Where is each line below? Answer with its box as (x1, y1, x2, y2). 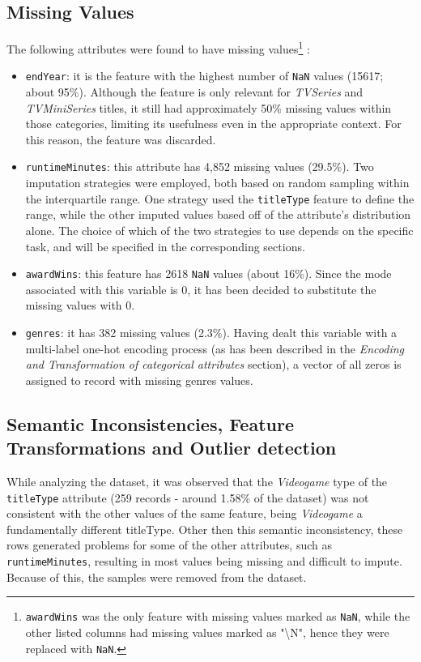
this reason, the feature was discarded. (25, 130, 216, 147)
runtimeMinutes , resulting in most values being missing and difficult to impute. (6, 553, 402, 570)
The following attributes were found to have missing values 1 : (6, 38, 310, 57)
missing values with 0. (25, 297, 135, 314)
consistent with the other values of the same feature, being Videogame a (6, 505, 363, 522)
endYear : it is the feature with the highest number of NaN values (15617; (25, 67, 384, 84)
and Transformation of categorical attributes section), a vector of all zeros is (25, 356, 402, 373)
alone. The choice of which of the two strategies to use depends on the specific (25, 221, 414, 238)
